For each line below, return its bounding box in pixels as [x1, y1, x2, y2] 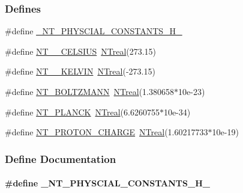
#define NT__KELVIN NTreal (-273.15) [5, 65, 155, 78]
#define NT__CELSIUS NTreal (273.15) [5, 44, 157, 57]
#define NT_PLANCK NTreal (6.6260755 [5, 105, 160, 118]
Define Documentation [5, 151, 116, 166]
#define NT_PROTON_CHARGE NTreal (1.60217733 [5, 126, 208, 138]
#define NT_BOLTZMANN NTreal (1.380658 [5, 85, 174, 97]
